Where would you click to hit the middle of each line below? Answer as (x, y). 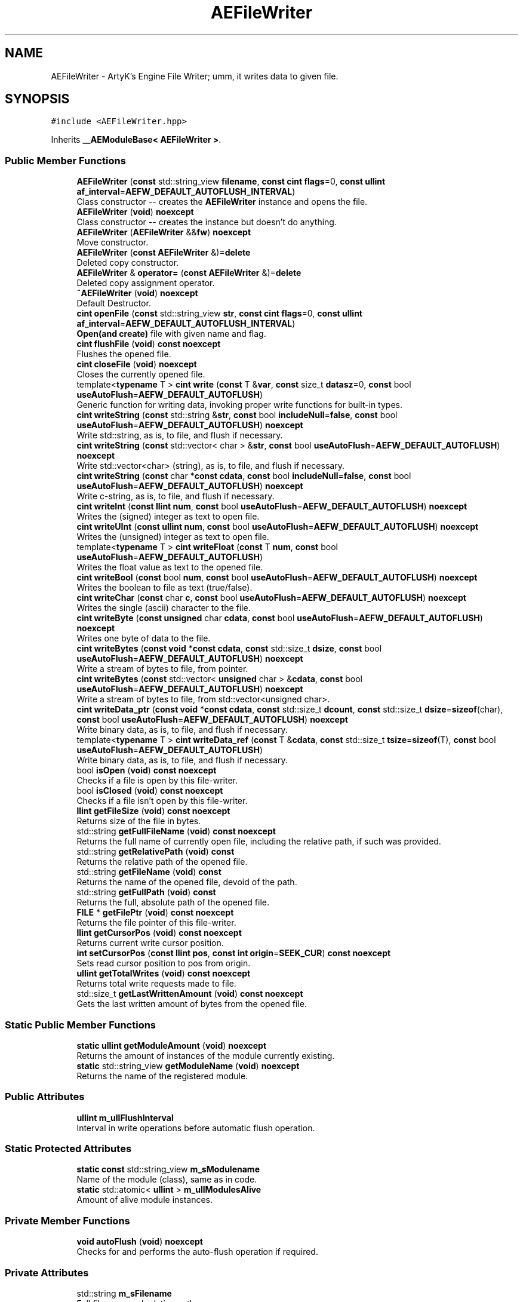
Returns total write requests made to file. (156, 984)
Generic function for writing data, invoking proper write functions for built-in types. (239, 405)
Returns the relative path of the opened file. (162, 862)
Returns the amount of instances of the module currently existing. (206, 1055)
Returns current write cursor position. (150, 943)
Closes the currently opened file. (141, 374)
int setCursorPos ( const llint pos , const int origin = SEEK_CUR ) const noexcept (234, 953)
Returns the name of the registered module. (162, 1076)
